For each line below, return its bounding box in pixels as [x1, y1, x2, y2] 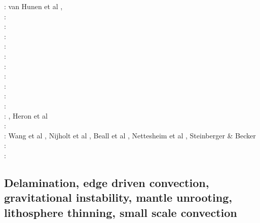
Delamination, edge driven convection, [4, 174, 209, 190]
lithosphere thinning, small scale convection [4, 204, 237, 220]
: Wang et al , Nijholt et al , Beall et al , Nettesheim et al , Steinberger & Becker [4, 130, 256, 140]
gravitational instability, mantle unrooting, [4, 190, 232, 205]
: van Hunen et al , [4, 1, 63, 11]
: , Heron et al [4, 110, 48, 121]
